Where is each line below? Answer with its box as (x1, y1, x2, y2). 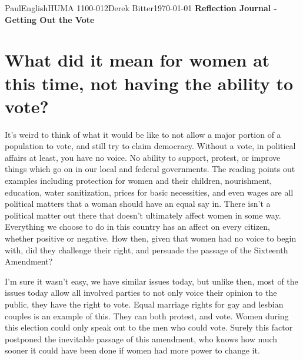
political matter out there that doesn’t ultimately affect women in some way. (5, 209, 281, 221)
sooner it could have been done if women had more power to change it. (5, 344, 260, 356)
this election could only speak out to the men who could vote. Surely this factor (5, 321, 293, 333)
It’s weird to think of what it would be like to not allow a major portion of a (5, 128, 281, 140)
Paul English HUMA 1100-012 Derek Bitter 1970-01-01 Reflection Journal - (5, 2, 277, 14)
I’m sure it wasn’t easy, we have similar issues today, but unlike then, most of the (5, 275, 298, 287)
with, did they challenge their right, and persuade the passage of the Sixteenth (5, 243, 288, 256)
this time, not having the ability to (5, 71, 294, 95)
